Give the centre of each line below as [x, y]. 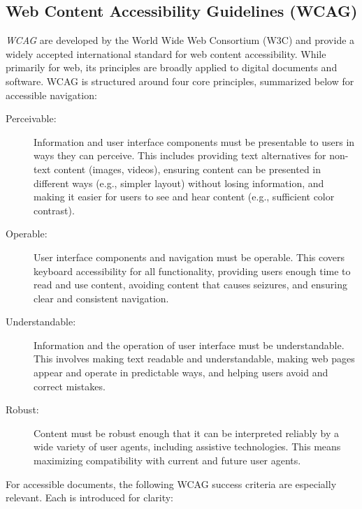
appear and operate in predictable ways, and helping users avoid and [181, 372]
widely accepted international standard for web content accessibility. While [166, 53]
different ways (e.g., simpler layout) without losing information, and [179, 183]
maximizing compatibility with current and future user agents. [167, 460]
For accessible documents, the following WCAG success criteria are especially [171, 484]
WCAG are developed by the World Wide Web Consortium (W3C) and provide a [180, 40]
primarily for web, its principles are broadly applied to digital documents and [172, 67]
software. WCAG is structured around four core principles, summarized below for [180, 81]
